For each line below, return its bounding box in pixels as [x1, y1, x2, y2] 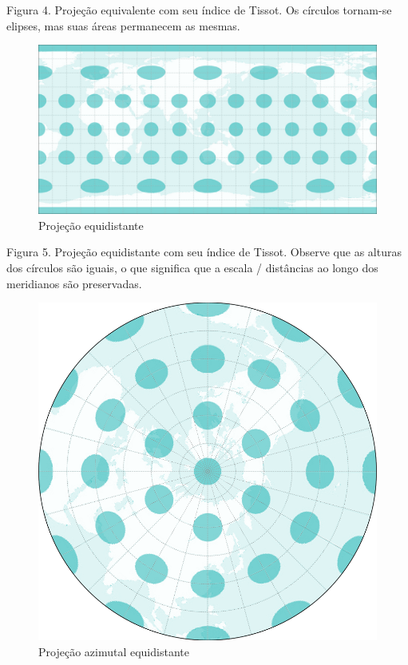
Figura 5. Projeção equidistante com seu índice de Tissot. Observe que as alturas [6, 243, 402, 260]
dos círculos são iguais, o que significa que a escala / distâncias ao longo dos [6, 259, 378, 275]
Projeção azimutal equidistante [38, 643, 189, 659]
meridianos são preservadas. [6, 275, 142, 291]
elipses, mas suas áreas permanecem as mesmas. [6, 17, 240, 34]
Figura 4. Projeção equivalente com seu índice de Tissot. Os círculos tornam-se [6, 2, 392, 18]
